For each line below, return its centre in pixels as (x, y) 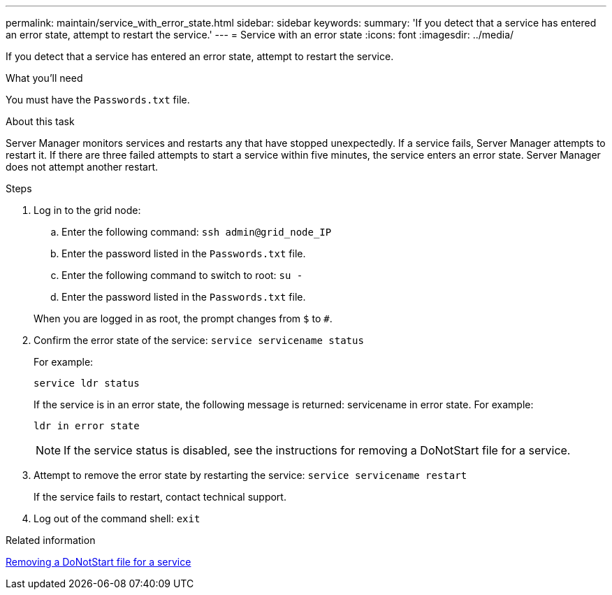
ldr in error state (87, 426)
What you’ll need (44, 78)
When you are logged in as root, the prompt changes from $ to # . (183, 318)
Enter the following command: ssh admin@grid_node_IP (197, 232)
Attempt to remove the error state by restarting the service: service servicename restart (250, 475)
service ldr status (87, 383)
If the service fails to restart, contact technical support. (160, 497)
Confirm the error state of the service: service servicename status (199, 340)
